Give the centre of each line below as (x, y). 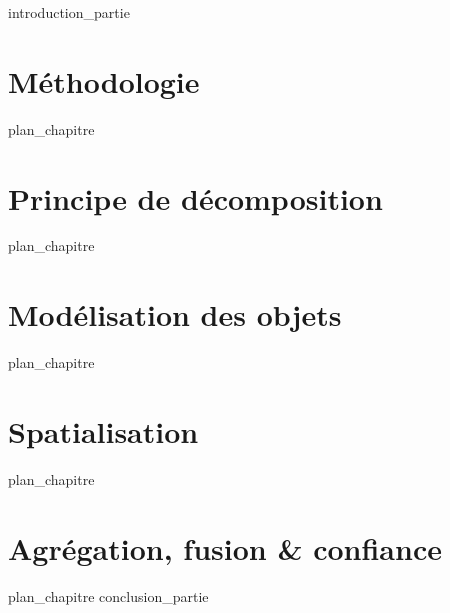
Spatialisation (103, 430)
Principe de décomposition (195, 197)
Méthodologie (104, 80)
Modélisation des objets (175, 314)
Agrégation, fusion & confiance (225, 547)
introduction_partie (69, 12)
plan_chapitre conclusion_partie (108, 595)
